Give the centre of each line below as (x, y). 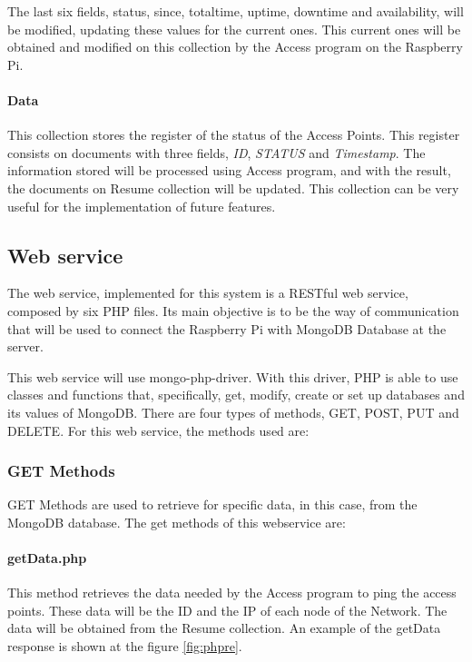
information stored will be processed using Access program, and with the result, (229, 170)
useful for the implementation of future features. (142, 206)
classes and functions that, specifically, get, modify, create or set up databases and (236, 395)
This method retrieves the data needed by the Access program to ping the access (232, 593)
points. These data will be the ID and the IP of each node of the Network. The (227, 610)
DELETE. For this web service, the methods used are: (158, 430)
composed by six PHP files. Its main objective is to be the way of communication (233, 310)
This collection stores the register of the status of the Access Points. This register (234, 135)
